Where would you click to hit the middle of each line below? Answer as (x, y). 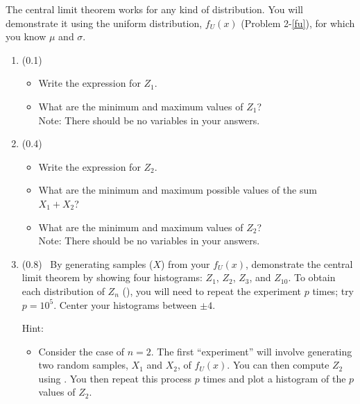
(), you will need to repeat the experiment (212, 291)
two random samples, (83, 365)
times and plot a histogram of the (274, 378)
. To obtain (312, 277)
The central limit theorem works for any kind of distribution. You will (154, 9)
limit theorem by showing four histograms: (112, 277)
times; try (333, 291)
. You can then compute (278, 365)
